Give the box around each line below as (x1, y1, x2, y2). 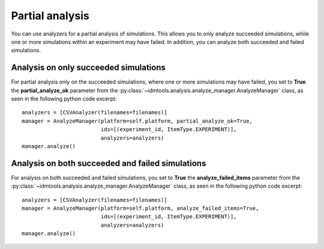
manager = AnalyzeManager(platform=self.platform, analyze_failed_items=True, (22, 205, 259, 212)
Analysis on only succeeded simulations (11, 63, 166, 73)
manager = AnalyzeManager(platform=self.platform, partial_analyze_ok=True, (22, 117, 253, 124)
